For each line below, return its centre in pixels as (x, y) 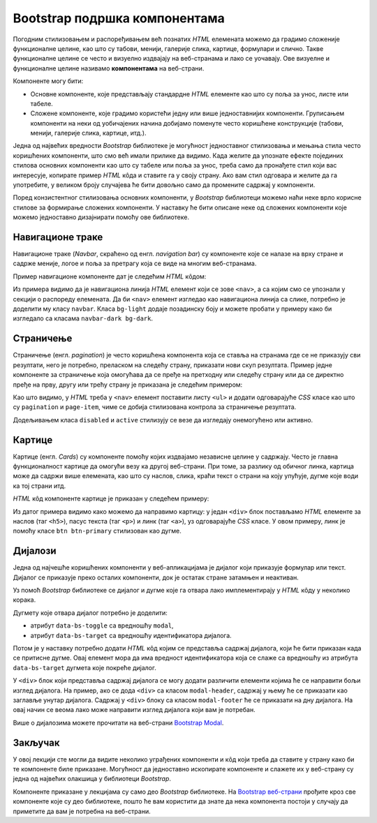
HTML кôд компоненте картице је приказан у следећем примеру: (111, 498)
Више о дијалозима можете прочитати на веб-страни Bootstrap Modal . (118, 722)
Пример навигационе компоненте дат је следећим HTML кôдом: (110, 276)
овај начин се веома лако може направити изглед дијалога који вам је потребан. (134, 710)
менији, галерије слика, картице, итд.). (88, 133)
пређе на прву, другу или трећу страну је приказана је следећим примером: (128, 385)
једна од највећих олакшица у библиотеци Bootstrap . (92, 779)
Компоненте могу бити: (48, 81)
